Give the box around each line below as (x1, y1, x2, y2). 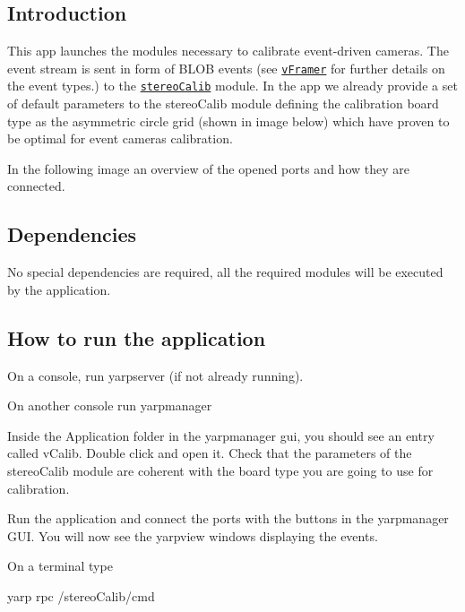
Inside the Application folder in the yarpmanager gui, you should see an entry (7, 426, 435, 444)
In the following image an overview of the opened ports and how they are (7, 159, 409, 177)
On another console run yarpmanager (7, 396, 212, 415)
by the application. (7, 280, 111, 298)
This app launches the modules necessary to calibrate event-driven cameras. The (7, 41, 449, 60)
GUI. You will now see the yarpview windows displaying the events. (7, 526, 378, 545)
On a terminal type (7, 556, 113, 575)
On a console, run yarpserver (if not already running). (7, 366, 304, 384)
